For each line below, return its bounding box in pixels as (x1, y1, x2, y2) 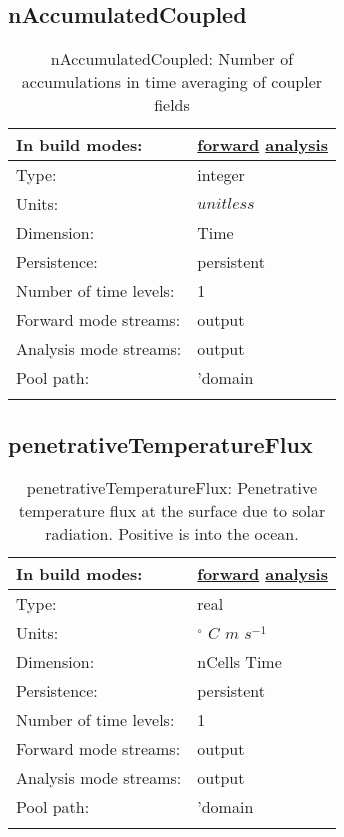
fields (154, 93, 190, 117)
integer (197, 163, 245, 187)
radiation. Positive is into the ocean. (45, 522, 299, 546)
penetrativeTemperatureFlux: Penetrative (26, 476, 318, 500)
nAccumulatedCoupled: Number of (50, 47, 294, 71)
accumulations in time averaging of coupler (21, 70, 323, 94)
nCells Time (197, 650, 282, 674)
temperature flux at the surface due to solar (18, 499, 326, 523)
